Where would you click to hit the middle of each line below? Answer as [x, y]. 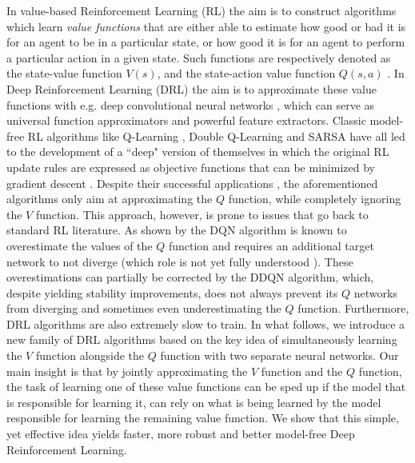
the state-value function [64, 73]
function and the [302, 371]
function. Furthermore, [353, 308]
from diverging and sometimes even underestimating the [144, 308]
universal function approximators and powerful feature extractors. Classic [186, 120]
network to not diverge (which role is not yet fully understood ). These [180, 261]
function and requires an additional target [271, 245]
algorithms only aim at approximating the [110, 199]
